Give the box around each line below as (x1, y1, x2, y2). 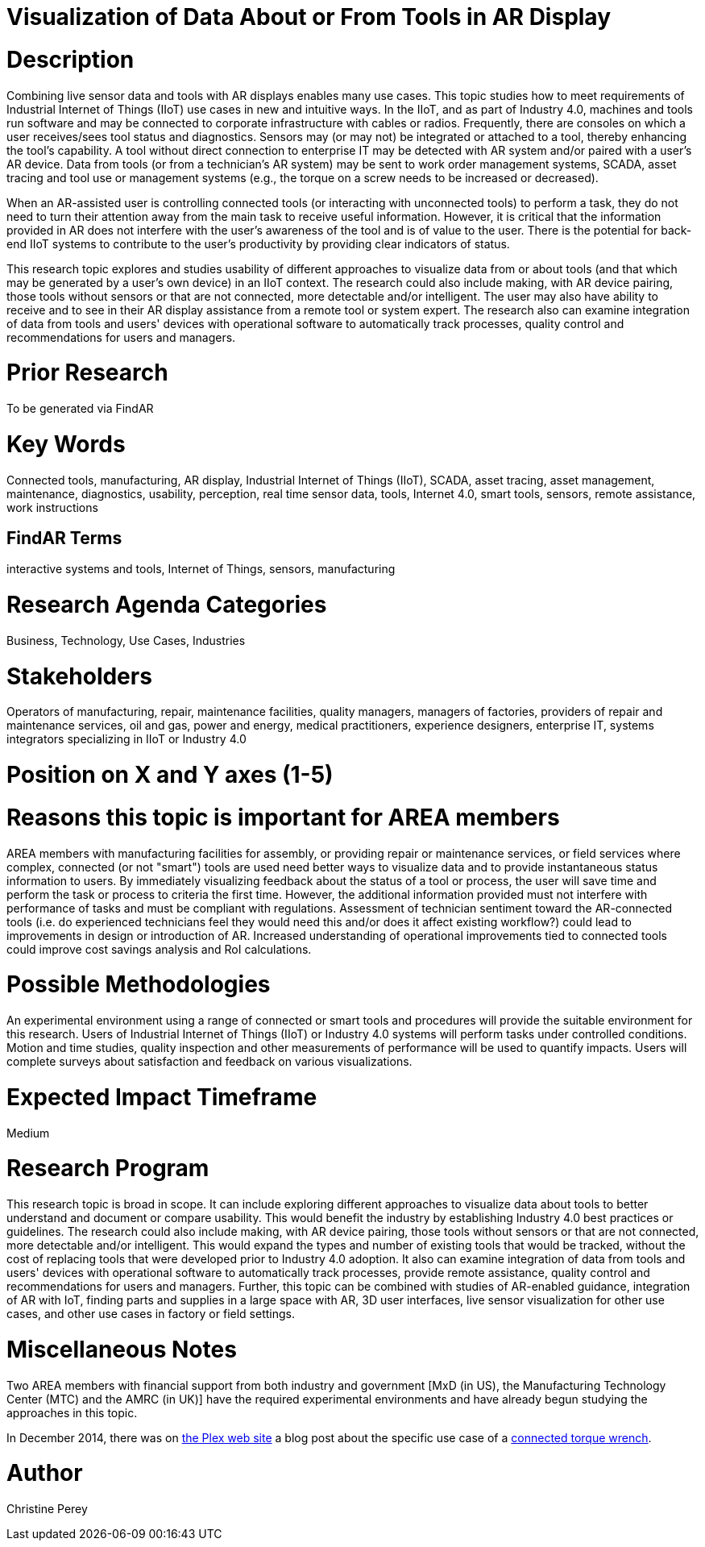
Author (6, 1459, 83, 1487)
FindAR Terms (6, 527, 122, 548)
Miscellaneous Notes (6, 1335, 237, 1363)
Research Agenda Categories (6, 591, 327, 619)
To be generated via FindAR (6, 401, 154, 415)
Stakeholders (6, 662, 152, 690)
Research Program (6, 1154, 209, 1183)
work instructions (6, 500, 98, 514)
